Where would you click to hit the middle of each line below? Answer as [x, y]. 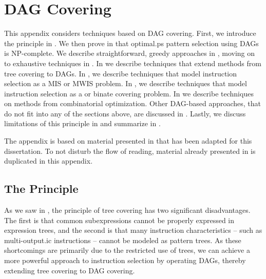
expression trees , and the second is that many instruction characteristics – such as [133, 230]
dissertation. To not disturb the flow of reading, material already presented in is [130, 151]
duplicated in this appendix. [49, 161]
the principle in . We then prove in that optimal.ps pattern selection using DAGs [131, 43]
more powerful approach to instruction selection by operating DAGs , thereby [125, 260]
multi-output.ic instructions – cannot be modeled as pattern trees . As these [123, 240]
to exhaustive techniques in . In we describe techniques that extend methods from [133, 63]
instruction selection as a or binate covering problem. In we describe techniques [129, 93]
